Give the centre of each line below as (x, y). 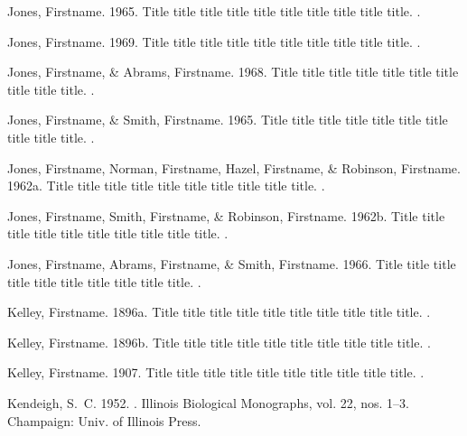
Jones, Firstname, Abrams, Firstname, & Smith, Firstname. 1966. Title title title (232, 263)
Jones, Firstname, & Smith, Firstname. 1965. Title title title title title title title (228, 120)
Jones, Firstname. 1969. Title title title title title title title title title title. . (214, 41)
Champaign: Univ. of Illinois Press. (104, 420)
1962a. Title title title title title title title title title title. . (166, 186)
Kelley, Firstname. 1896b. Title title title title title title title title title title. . (219, 342)
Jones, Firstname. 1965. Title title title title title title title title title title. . (214, 11)
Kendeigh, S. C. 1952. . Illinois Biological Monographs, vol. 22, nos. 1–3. (209, 402)
